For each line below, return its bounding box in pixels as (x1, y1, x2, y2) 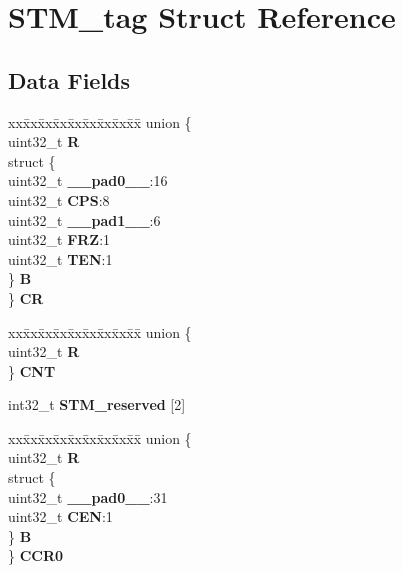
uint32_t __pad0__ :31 (8, 486, 168, 507)
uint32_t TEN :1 (8, 248, 113, 269)
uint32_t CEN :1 (8, 506, 113, 527)
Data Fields (8, 64, 131, 95)
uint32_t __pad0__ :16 (8, 170, 168, 191)
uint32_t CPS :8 (8, 189, 110, 210)
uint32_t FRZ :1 (8, 229, 111, 250)
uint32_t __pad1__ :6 (8, 209, 161, 230)
